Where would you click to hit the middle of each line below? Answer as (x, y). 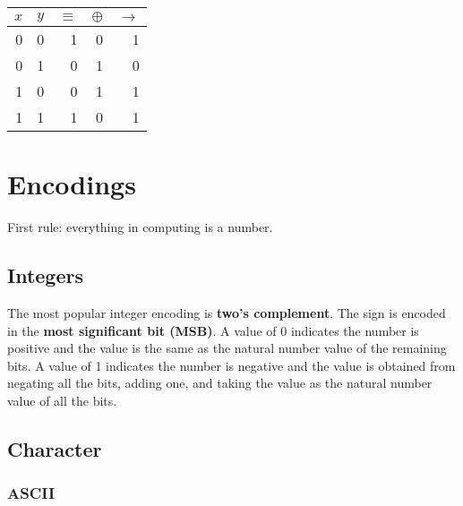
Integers (45, 275)
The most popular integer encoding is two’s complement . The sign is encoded (227, 312)
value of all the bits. (62, 400)
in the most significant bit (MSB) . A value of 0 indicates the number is (213, 330)
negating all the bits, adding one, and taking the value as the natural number (220, 383)
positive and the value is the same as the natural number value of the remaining (227, 348)
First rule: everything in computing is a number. (140, 227)
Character (55, 448)
